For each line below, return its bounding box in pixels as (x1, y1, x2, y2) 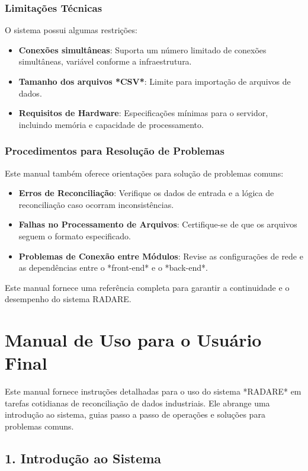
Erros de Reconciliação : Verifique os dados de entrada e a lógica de (18, 187, 274, 199)
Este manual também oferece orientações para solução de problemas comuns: (5, 166, 284, 179)
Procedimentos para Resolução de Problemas (5, 143, 224, 158)
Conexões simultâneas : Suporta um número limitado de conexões (18, 43, 267, 56)
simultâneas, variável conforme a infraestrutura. (18, 55, 192, 68)
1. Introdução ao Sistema (5, 449, 162, 467)
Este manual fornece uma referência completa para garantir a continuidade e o (5, 281, 290, 293)
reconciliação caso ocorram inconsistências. (18, 198, 174, 210)
